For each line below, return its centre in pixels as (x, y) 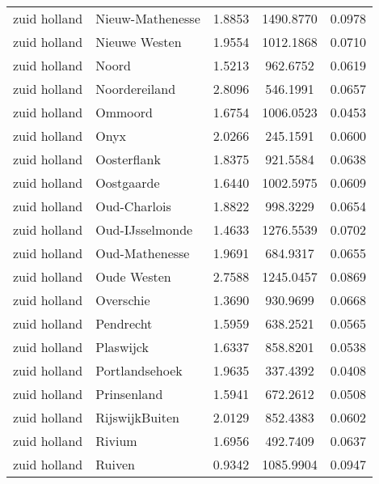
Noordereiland (136, 89)
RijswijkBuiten (137, 417)
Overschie (123, 300)
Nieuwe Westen (139, 42)
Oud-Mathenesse (143, 253)
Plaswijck (122, 347)
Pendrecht (124, 323)
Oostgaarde (128, 183)
